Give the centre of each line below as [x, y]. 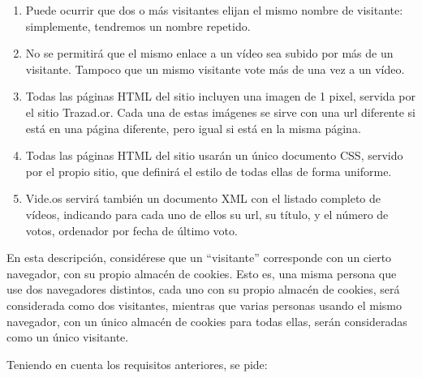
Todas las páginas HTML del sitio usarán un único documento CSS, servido [214, 155]
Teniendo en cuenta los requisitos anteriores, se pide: [137, 364]
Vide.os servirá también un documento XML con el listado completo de [203, 198]
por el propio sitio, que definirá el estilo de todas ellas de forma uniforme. [209, 171]
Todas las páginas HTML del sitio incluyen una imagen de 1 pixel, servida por [220, 96]
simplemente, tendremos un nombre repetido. [138, 26]
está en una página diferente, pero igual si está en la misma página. [193, 128]
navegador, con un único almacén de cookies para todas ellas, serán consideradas [207, 321]
